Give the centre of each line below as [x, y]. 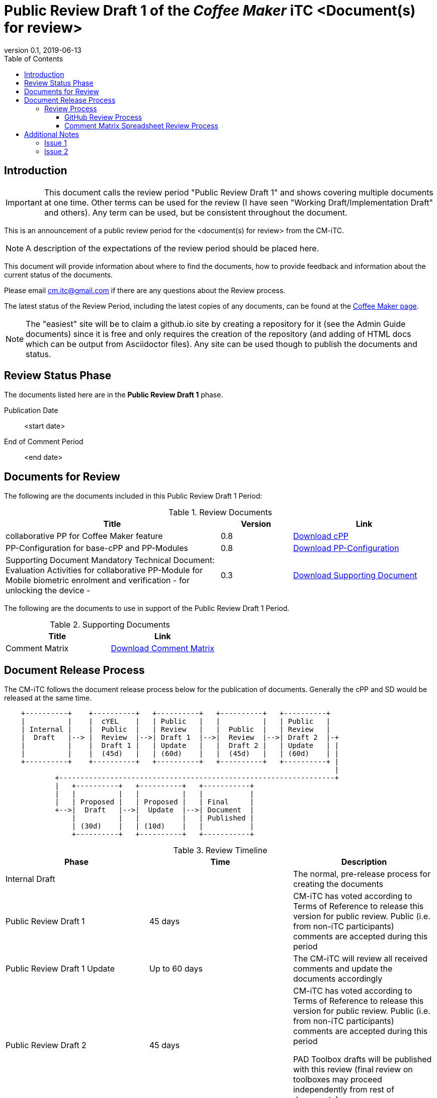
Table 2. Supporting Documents [110, 625]
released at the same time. [48, 698]
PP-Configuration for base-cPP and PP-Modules [97, 548]
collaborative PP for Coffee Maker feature [84, 536]
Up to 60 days [176, 969]
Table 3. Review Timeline [220, 850]
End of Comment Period [44, 442]
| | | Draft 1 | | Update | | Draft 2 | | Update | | [180, 746]
